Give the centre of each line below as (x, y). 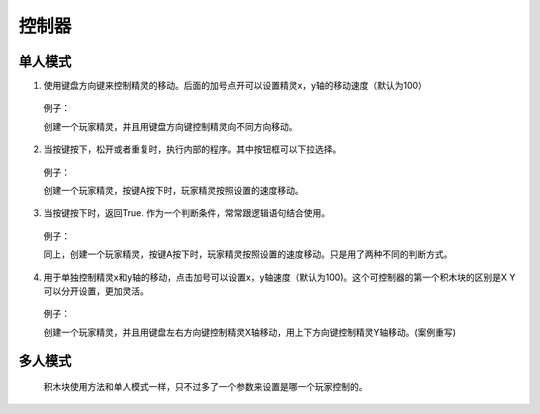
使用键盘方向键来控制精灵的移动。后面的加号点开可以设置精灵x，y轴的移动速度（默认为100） (235, 86)
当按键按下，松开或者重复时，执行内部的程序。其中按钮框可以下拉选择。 (192, 149)
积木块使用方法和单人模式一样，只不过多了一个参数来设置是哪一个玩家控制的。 (205, 387)
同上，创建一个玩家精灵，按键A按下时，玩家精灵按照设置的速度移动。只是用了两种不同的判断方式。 (248, 254)
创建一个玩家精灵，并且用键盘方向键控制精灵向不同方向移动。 (170, 126)
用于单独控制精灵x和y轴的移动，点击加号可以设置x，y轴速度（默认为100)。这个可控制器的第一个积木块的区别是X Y (279, 277)
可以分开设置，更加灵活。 (96, 291)
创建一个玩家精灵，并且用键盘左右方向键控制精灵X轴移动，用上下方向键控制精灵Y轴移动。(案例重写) (250, 332)
